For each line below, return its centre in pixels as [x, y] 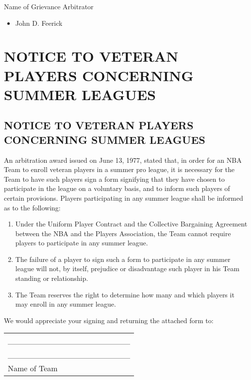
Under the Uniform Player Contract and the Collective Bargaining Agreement [131, 224]
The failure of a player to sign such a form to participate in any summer [123, 259]
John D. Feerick [39, 23]
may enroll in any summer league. [66, 304]
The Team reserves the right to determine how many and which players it [125, 294]
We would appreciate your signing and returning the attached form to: [109, 320]
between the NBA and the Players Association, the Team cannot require [123, 233]
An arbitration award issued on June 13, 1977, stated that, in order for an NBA [123, 160]
